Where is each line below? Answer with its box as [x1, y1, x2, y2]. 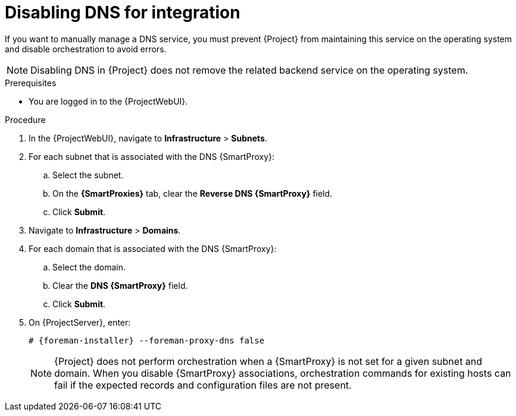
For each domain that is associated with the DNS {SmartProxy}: [29, 243, 277, 254]
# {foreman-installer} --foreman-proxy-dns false [29, 335, 265, 345]
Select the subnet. [52, 169, 124, 180]
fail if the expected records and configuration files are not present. [54, 379, 352, 391]
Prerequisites [5, 77, 57, 88]
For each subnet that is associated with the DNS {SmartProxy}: [29, 151, 275, 162]
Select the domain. [52, 261, 126, 272]
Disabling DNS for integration [5, 2, 240, 23]
